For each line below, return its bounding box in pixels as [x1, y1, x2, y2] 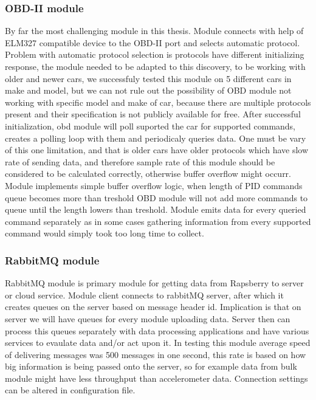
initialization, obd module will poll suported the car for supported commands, [5, 119, 296, 132]
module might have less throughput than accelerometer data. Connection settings [5, 371, 308, 384]
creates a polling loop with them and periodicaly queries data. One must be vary [5, 131, 306, 144]
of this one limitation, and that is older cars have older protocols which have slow [5, 143, 309, 156]
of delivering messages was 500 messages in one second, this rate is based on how [5, 348, 306, 360]
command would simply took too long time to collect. [5, 227, 204, 240]
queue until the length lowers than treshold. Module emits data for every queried [5, 203, 306, 216]
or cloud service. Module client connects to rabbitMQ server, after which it [5, 288, 284, 301]
